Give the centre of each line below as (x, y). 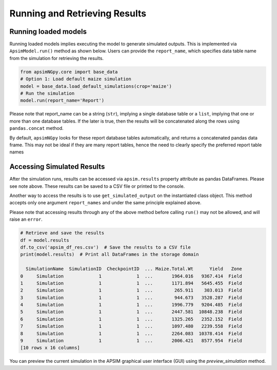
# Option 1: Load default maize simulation (76, 79)
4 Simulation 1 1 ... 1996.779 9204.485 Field (131, 305)
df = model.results (45, 240)
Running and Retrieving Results (78, 13)
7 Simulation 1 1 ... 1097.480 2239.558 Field (131, 326)
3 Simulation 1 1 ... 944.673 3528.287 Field (131, 297)
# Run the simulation (47, 93)
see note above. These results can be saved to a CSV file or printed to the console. (97, 186)
